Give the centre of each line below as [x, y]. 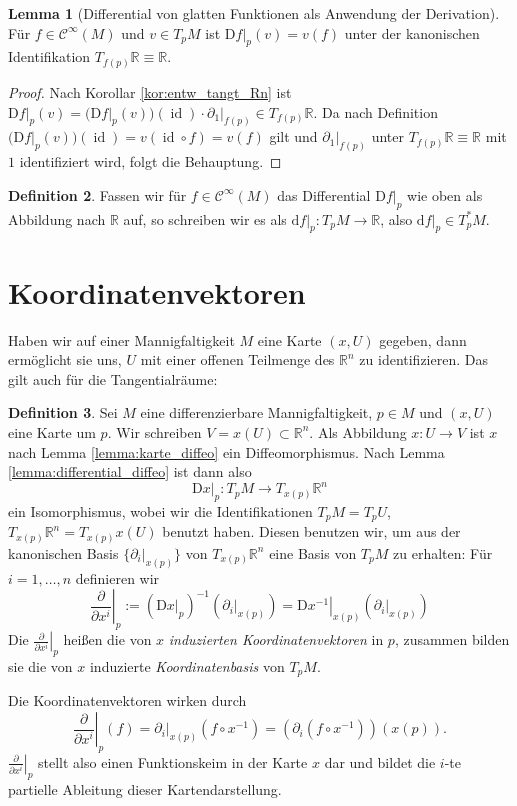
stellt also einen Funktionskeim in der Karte [173, 761]
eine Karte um [52, 431]
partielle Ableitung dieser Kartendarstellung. [145, 788]
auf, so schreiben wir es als [205, 218]
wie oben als [445, 194]
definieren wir [117, 577]
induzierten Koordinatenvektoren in [276, 639]
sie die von [40, 666]
